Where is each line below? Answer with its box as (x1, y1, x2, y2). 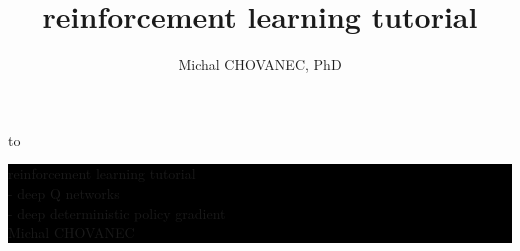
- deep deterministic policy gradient (8, 202, 226, 223)
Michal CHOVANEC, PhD (178, 54, 342, 75)
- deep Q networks (8, 182, 120, 203)
